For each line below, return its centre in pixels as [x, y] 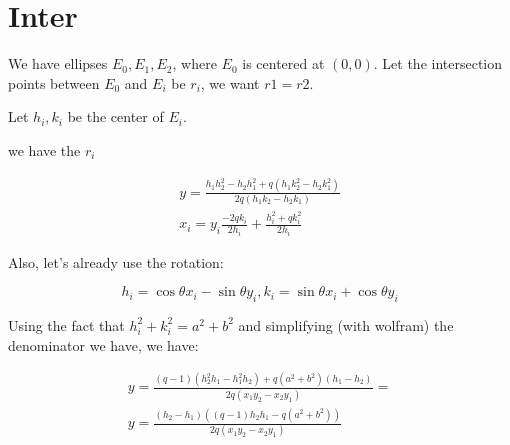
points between [54, 82]
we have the [44, 149]
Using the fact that [66, 324]
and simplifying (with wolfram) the [346, 324]
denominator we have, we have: [103, 344]
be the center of [115, 116]
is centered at [283, 63]
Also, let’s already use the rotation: [116, 261]
